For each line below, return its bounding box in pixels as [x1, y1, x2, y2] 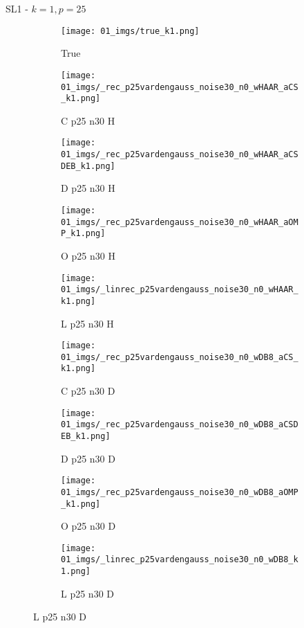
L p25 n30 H [61, 316, 114, 330]
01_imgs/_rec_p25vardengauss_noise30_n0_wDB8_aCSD [61, 420, 298, 430]
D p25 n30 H [61, 181, 115, 195]
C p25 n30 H [61, 113, 115, 127]
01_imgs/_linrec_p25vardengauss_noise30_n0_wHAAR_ [61, 285, 298, 295]
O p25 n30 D [61, 519, 116, 533]
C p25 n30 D [61, 384, 115, 398]
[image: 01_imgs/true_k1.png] [61, 26, 200, 36]
